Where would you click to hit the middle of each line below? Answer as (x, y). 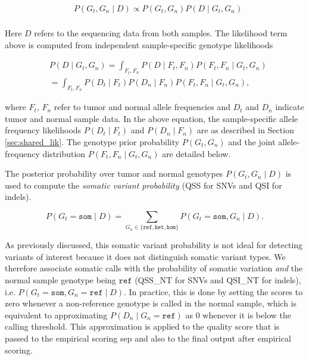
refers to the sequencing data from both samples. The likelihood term (161, 33)
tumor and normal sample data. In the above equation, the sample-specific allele (152, 118)
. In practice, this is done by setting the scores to (213, 291)
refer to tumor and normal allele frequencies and (142, 107)
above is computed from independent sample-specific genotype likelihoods (139, 44)
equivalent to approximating (56, 314)
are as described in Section (245, 130)
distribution (64, 153)
